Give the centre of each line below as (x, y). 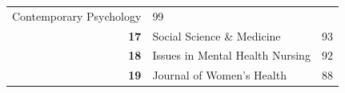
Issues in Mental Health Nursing (231, 55)
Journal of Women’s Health (219, 75)
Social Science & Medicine (217, 35)
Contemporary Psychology (77, 15)
